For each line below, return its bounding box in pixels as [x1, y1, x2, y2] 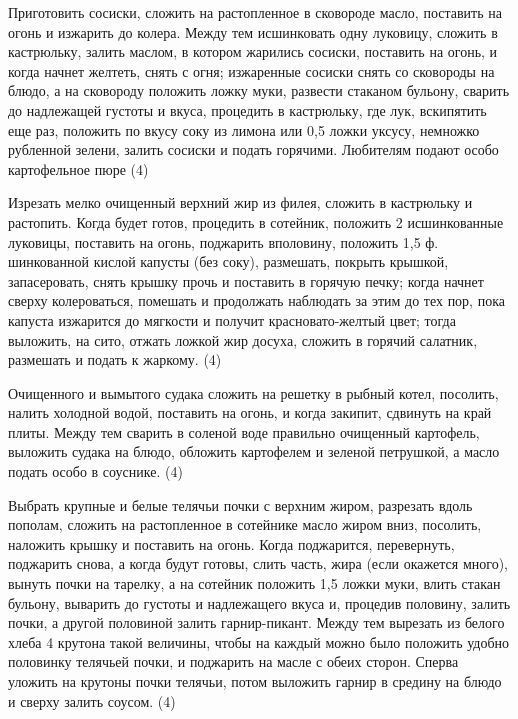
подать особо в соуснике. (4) [8, 461, 183, 482]
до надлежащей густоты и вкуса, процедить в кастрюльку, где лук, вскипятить [8, 99, 487, 120]
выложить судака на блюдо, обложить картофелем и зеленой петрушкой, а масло [8, 441, 500, 462]
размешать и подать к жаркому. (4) [8, 349, 222, 370]
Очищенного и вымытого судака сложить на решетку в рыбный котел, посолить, [8, 382, 499, 403]
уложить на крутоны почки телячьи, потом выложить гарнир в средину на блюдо [8, 671, 502, 691]
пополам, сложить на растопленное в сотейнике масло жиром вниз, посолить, [8, 514, 482, 535]
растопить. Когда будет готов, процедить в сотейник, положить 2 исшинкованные [8, 211, 504, 232]
